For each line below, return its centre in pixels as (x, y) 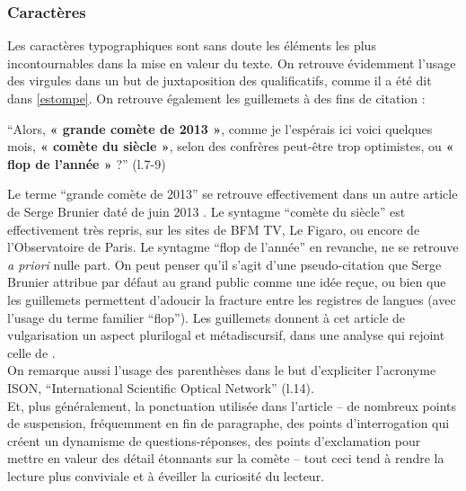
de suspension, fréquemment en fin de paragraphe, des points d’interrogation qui (229, 423)
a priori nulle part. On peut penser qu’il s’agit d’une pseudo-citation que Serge (224, 264)
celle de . (31, 352)
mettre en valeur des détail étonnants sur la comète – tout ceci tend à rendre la (226, 458)
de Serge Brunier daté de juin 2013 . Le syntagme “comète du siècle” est (207, 211)
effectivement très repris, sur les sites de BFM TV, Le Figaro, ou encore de (214, 229)
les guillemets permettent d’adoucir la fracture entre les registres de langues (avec (232, 299)
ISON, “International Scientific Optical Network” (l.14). (161, 387)
